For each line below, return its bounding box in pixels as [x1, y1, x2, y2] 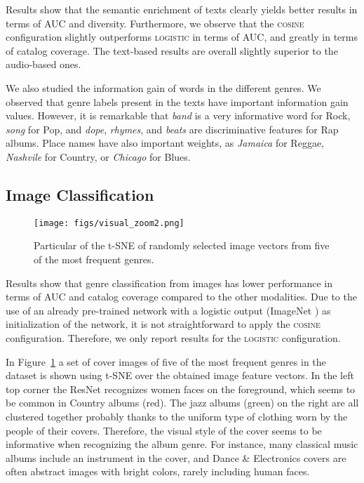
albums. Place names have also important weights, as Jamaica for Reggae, [6, 135, 324, 150]
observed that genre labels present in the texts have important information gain [6, 94, 349, 109]
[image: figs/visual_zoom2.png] [34, 218, 184, 228]
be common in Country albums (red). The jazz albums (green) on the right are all [6, 395, 359, 410]
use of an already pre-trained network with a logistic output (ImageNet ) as [6, 303, 331, 317]
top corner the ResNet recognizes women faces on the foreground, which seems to [6, 381, 356, 396]
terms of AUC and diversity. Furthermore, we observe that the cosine [6, 15, 304, 30]
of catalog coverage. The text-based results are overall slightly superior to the [6, 43, 338, 58]
